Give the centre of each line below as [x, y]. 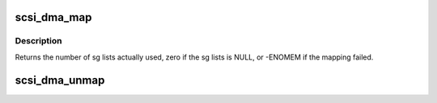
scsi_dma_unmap [60, 80]
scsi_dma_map [53, 17]
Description [38, 41]
